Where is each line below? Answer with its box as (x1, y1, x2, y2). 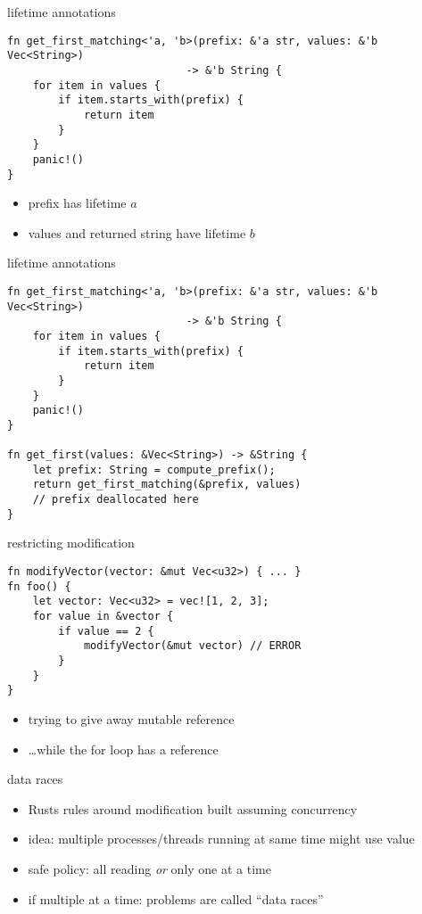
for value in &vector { (32, 610, 174, 622)
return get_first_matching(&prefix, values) (32, 478, 302, 491)
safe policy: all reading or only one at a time (28, 859, 271, 877)
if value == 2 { (58, 624, 154, 638)
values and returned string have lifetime (28, 223, 246, 242)
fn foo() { (7, 580, 71, 593)
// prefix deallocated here (32, 493, 199, 506)
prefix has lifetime (28, 194, 127, 212)
